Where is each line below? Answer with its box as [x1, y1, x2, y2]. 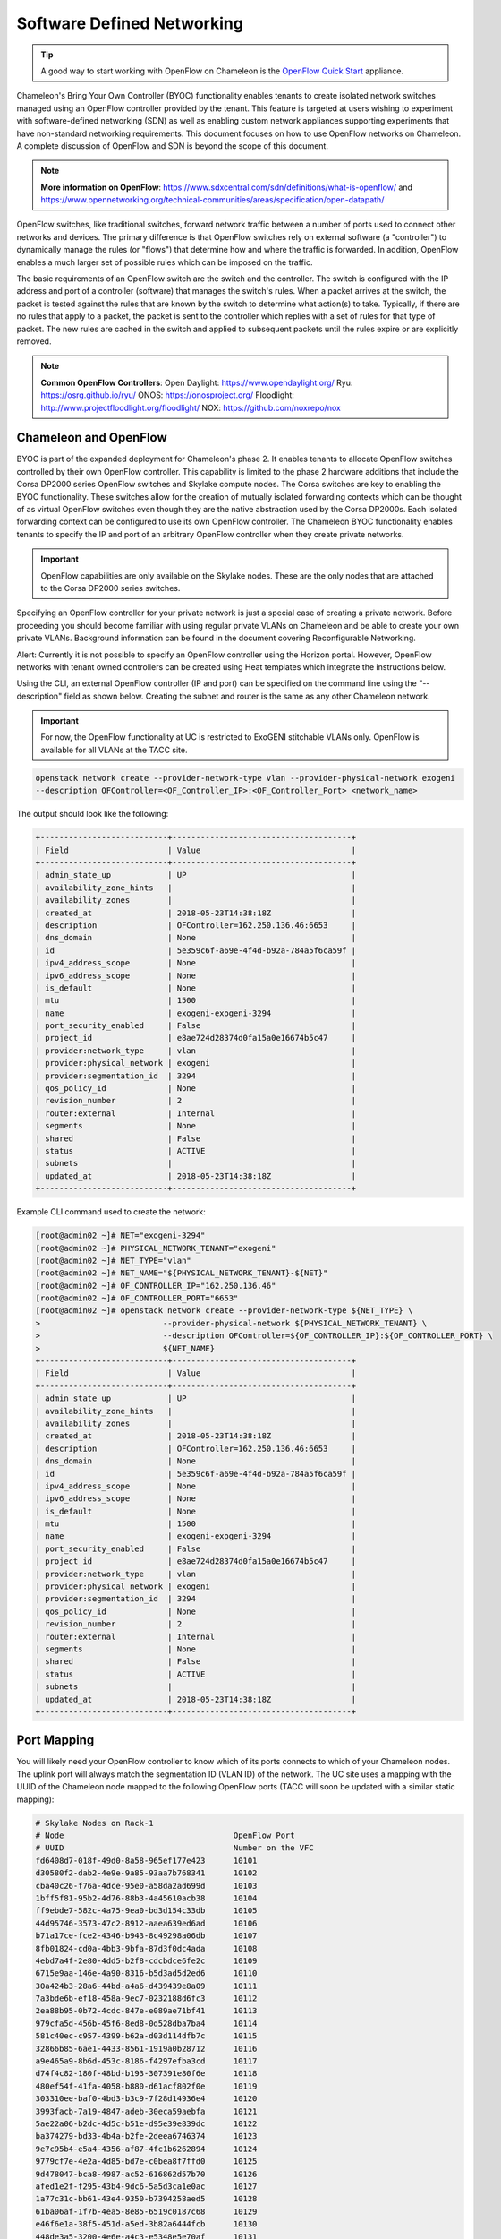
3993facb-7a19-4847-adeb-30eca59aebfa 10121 [35, 2106, 258, 2116]
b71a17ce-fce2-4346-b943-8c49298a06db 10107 [35, 1931, 258, 1941]
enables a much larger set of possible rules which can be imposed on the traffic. [16, 256, 313, 268]
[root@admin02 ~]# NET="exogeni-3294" [35, 1231, 206, 1240]
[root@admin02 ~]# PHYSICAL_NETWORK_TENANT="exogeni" [35, 1243, 276, 1253]
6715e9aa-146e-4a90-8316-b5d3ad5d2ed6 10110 [35, 1969, 258, 1978]
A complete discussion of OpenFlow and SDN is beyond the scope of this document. [16, 140, 328, 151]
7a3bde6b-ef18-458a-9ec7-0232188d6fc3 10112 [35, 1994, 258, 2003]
